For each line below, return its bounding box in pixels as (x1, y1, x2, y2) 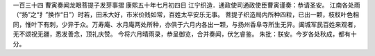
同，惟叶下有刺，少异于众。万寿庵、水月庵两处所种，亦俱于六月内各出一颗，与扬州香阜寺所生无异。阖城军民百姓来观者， (12, 20, 360, 28)
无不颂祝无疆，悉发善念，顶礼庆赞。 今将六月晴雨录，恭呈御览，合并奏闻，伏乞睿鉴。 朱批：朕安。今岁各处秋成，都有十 (12, 30, 357, 38)
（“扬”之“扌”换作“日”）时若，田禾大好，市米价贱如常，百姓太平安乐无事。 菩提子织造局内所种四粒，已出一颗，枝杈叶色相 (12, 10, 359, 19)
